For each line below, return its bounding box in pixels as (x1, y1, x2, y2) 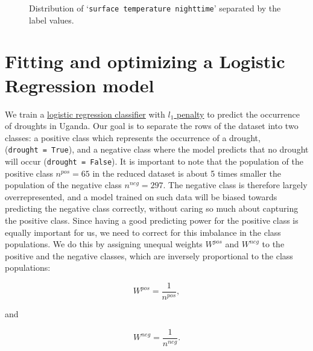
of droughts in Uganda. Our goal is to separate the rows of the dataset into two (5, 119, 299, 132)
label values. (29, 13, 74, 26)
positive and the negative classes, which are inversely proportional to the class (5, 249, 293, 262)
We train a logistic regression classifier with (5, 107, 165, 120)
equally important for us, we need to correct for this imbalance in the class (5, 226, 281, 238)
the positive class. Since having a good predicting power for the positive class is (5, 214, 299, 227)
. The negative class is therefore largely (163, 179, 308, 191)
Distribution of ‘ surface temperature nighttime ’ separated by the (29, 2, 281, 14)
